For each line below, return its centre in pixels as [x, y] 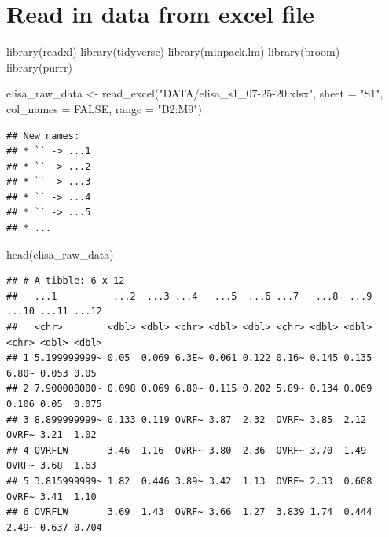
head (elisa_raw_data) [60, 254]
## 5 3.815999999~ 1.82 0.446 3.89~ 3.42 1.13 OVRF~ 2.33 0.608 [189, 481]
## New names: [43, 136]
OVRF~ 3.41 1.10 [51, 497]
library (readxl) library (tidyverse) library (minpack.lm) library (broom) [173, 51]
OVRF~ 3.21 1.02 [51, 435]
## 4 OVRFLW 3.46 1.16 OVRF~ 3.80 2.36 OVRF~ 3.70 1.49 [187, 450]
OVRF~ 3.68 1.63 [51, 466]
